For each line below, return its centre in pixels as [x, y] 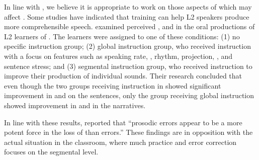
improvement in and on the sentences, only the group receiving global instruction [129, 95]
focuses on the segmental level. [51, 152]
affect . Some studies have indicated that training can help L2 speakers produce [127, 16]
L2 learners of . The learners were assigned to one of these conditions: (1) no [122, 36]
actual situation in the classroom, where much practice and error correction [120, 142]
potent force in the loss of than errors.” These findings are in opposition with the [128, 132]
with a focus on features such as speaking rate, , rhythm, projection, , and [118, 56]
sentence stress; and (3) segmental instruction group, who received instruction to [128, 66]
